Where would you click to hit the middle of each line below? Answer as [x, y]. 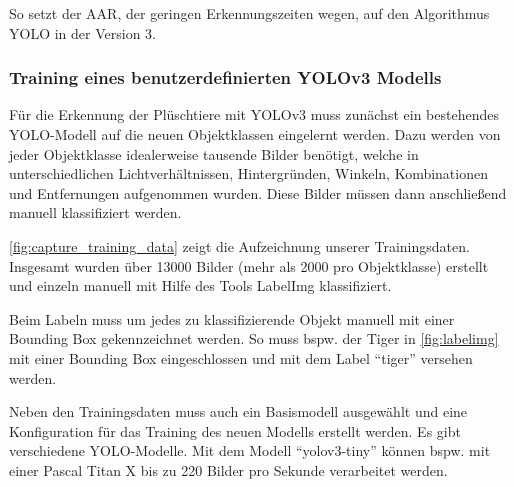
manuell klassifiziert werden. [95, 212]
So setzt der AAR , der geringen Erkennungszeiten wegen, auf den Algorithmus [249, 13]
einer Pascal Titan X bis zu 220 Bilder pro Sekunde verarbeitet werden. [228, 469]
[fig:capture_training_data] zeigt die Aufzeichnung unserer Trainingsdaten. [239, 245]
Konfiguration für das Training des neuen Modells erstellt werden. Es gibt [235, 430]
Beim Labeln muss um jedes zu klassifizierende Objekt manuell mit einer [232, 318]
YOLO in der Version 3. [82, 32]
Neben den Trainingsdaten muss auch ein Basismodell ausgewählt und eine [238, 411]
